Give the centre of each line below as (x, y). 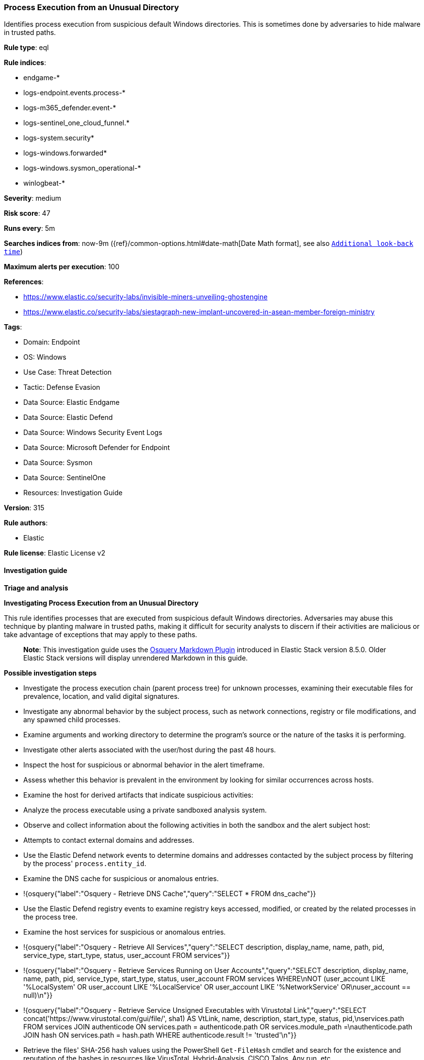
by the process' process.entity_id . (85, 863)
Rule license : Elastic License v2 (55, 553)
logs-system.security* (59, 138)
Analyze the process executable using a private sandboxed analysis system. (145, 810)
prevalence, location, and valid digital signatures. (101, 696)
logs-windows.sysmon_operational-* (82, 168)
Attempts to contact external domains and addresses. (109, 840)
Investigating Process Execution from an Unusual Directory (101, 603)
